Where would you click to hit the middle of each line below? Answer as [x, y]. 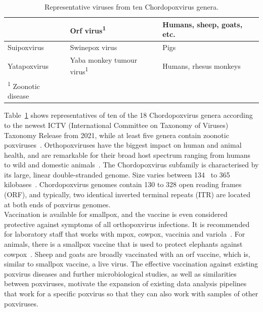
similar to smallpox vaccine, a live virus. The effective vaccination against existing [131, 264]
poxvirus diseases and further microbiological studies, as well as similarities [120, 273]
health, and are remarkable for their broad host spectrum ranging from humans [127, 154]
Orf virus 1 [88, 29]
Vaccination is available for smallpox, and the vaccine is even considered [116, 214]
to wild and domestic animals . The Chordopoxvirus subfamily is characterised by [131, 165]
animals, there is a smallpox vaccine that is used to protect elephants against [123, 244]
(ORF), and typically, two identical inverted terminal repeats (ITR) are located [127, 194]
